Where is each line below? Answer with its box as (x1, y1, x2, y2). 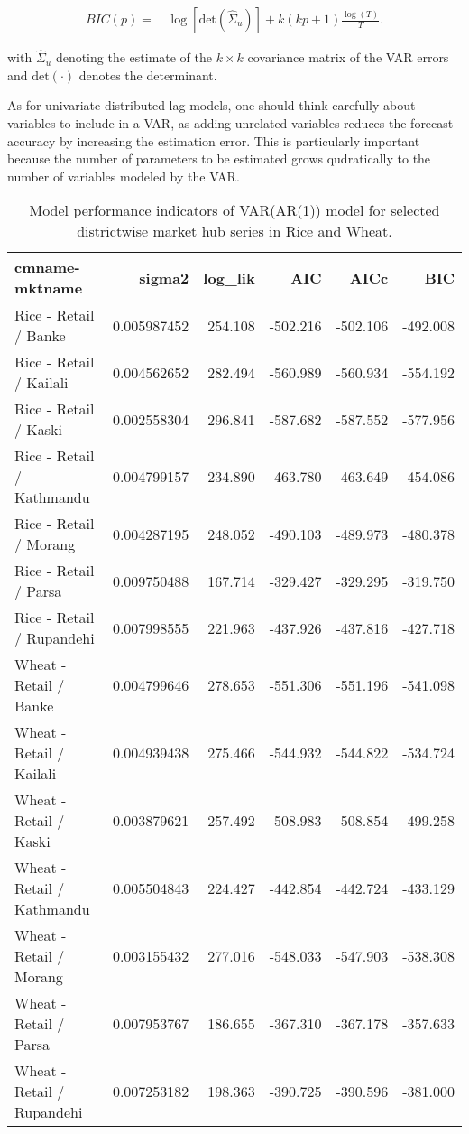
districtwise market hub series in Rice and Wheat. (77, 220, 392, 242)
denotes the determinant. (78, 65, 217, 84)
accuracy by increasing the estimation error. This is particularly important (7, 131, 420, 150)
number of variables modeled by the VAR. (7, 166, 240, 185)
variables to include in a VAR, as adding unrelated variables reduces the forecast (7, 114, 454, 133)
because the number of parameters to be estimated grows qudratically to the (7, 149, 431, 168)
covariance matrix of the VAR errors (247, 48, 449, 67)
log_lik (203, 266, 255, 288)
